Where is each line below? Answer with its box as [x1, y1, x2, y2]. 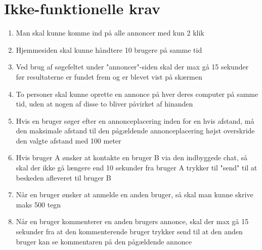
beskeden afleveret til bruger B [16, 172, 111, 183]
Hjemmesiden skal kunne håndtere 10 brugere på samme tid [16, 44, 202, 55]
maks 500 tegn [16, 199, 61, 209]
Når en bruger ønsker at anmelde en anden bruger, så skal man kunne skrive [16, 189, 253, 200]
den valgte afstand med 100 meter [16, 135, 121, 146]
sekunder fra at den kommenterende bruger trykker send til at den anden [16, 226, 243, 237]
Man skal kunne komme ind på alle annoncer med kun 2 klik [16, 27, 204, 38]
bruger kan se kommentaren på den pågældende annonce [16, 236, 192, 246]
